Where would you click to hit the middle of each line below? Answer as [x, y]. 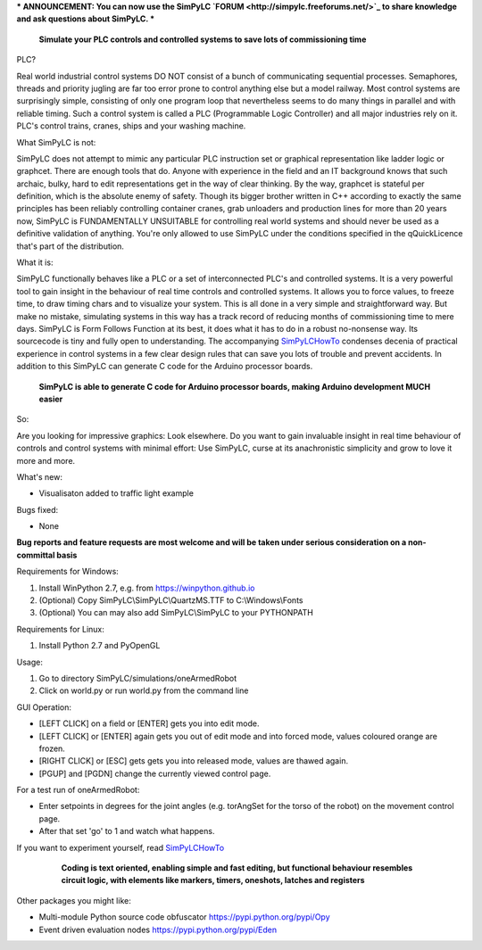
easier [51, 399]
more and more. [46, 460]
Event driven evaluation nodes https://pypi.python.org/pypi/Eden [158, 929]
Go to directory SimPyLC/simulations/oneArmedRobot [138, 678]
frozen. [52, 748]
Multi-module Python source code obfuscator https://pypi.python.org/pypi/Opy [184, 917]
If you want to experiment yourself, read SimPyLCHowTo [120, 847]
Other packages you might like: [74, 900]
